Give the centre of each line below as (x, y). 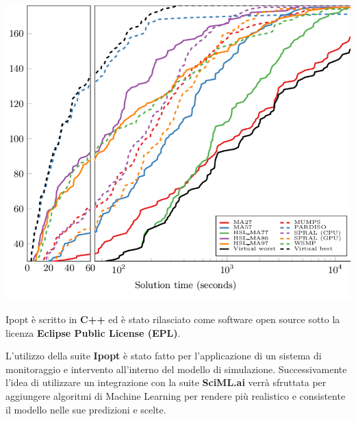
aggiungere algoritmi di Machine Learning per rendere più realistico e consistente (176, 396)
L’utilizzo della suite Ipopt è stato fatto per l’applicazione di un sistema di (164, 356)
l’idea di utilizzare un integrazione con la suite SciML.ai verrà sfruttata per (166, 382)
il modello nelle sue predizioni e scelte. (86, 409)
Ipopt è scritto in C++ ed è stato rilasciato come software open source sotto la (173, 319)
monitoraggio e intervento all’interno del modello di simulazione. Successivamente (176, 369)
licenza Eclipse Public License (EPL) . (93, 332)
